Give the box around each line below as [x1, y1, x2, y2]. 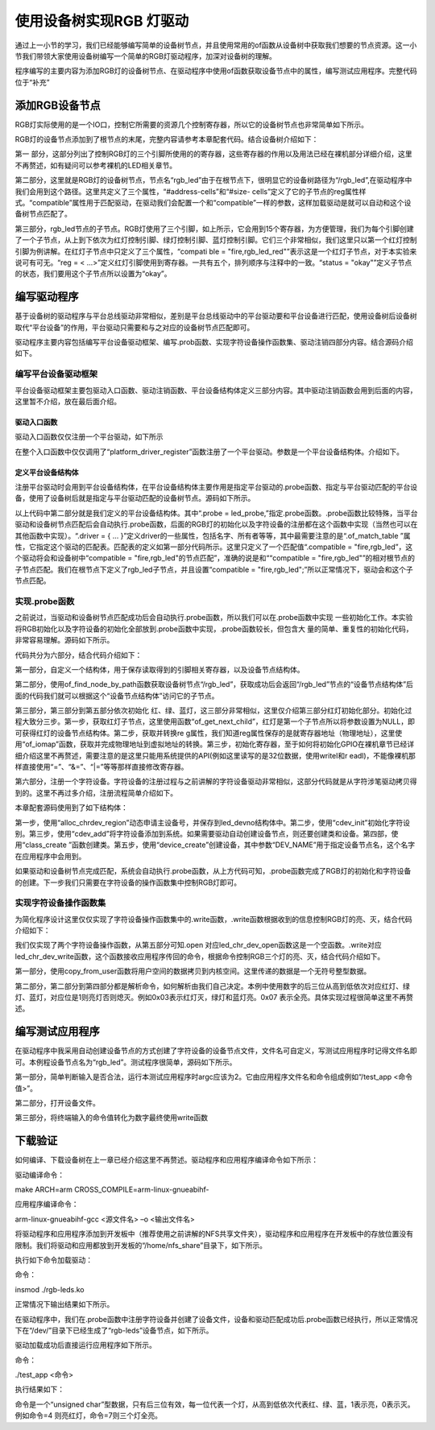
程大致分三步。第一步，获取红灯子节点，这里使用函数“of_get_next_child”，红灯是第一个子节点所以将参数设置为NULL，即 [14, 717, 415, 726]
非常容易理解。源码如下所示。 [14, 635, 114, 645]
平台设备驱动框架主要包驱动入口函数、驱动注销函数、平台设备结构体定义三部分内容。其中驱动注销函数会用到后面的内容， [14, 385, 417, 395]
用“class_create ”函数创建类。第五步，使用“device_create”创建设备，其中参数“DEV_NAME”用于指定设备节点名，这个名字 [14, 840, 416, 849]
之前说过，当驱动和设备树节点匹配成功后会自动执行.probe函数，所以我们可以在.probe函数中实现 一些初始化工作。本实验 [14, 613, 413, 622]
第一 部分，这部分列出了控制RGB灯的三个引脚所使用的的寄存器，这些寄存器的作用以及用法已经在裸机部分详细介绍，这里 [14, 149, 412, 159]
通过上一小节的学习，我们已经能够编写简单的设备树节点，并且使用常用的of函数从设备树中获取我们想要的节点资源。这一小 [14, 40, 417, 50]
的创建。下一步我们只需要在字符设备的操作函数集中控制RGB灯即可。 [14, 878, 242, 887]
